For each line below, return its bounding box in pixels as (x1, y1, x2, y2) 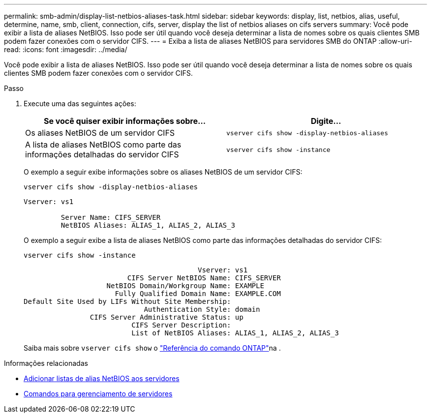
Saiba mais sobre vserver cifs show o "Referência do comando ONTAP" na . (24, 344, 281, 352)
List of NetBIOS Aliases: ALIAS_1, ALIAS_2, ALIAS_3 (131, 329, 339, 337)
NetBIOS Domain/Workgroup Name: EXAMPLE (106, 282, 264, 290)
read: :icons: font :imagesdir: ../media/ (4, 45, 127, 54)
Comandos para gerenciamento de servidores (24, 389, 173, 398)
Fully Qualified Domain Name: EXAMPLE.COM (115, 290, 281, 298)
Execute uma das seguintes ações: (24, 99, 136, 108)
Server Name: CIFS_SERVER (61, 213, 161, 221)
